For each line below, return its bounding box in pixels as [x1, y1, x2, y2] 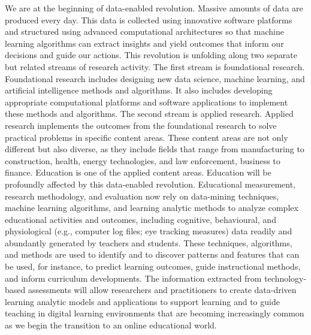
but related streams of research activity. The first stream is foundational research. [5, 60, 305, 73]
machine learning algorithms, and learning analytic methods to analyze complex [5, 201, 298, 214]
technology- [264, 271, 307, 284]
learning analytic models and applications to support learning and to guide [5, 295, 280, 307]
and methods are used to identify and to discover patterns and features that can [5, 248, 300, 261]
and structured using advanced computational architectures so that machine [5, 25, 284, 38]
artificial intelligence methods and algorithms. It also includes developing [5, 84, 273, 96]
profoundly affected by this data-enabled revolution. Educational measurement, [5, 177, 296, 190]
